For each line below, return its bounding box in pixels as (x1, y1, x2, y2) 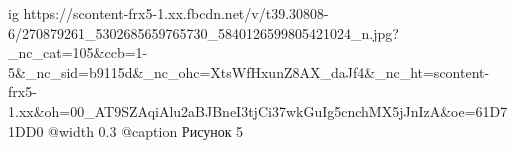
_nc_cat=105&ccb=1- (8, 42, 148, 63)
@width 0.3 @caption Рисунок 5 (48, 120, 244, 141)
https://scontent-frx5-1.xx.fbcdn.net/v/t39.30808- (23, 3, 329, 23)
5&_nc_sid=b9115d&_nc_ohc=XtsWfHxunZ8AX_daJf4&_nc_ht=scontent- (8, 61, 490, 82)
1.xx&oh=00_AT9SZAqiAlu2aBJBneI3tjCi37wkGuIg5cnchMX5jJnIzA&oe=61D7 (8, 100, 508, 121)
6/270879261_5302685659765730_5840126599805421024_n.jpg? (8, 22, 399, 43)
